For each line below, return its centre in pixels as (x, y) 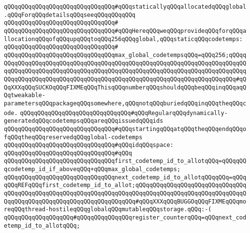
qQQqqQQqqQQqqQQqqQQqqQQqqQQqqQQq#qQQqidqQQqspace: (89, 145)
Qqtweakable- (25, 95)
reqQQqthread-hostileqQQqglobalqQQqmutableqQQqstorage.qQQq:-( (108, 210)
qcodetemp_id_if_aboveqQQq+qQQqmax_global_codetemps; (92, 169)
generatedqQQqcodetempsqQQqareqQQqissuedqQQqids (84, 121)
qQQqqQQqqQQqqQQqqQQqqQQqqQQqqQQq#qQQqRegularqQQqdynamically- (124, 113)
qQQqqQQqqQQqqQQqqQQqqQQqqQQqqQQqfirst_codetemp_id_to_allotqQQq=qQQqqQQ (125, 161)
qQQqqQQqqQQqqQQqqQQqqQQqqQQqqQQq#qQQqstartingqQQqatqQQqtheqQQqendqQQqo (125, 129)
